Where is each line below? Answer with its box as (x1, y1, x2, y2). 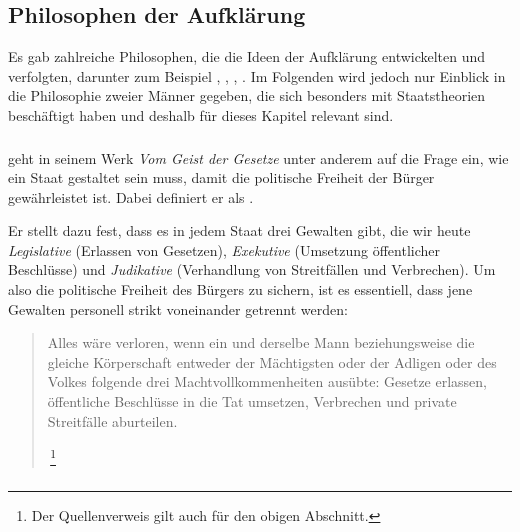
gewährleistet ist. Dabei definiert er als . (8, 186, 254, 207)
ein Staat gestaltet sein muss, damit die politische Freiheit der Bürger (8, 167, 435, 188)
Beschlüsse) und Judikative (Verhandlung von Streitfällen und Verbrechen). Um (8, 259, 496, 280)
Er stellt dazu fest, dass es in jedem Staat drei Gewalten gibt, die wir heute (8, 220, 471, 241)
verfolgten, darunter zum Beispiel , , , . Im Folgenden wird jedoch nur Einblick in (8, 65, 506, 86)
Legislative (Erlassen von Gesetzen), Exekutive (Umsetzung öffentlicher (8, 239, 441, 260)
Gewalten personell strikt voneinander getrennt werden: (8, 298, 348, 319)
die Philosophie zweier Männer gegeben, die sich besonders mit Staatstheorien (8, 85, 486, 106)
